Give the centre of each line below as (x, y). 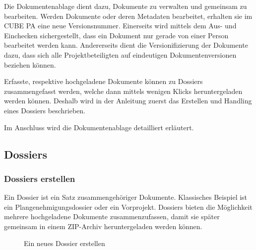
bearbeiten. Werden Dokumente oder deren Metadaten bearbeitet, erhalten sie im (128, 16)
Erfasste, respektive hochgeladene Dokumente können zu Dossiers (103, 81)
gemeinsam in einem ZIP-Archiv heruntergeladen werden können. (103, 226)
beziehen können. (30, 64)
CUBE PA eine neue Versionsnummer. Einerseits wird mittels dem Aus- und (120, 26)
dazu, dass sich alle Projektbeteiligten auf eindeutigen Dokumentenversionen (120, 54)
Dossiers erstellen (40, 178)
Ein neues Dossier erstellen (64, 243)
